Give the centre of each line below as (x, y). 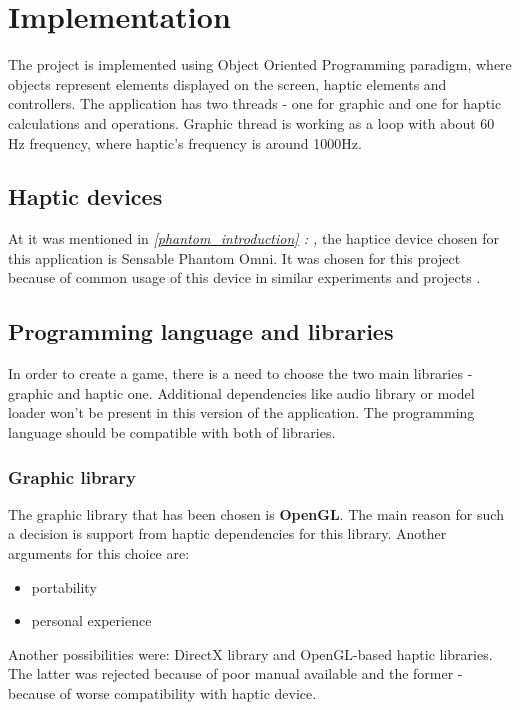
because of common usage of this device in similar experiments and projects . (244, 277)
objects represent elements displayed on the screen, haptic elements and (227, 83)
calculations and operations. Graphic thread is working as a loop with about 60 (251, 122)
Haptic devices (85, 196)
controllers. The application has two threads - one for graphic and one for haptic (255, 103)
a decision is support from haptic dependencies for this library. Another (227, 533)
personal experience (91, 620)
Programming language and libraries (201, 331)
